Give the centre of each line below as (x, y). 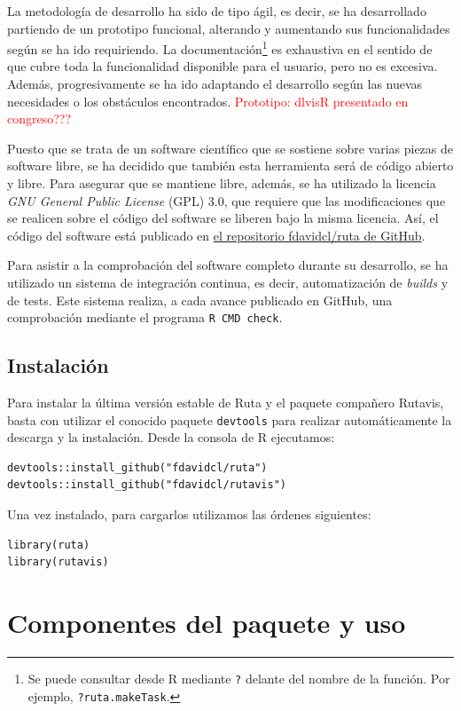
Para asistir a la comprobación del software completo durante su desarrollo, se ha (228, 265)
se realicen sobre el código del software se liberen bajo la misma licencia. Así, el (223, 218)
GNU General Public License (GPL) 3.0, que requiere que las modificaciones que (227, 200)
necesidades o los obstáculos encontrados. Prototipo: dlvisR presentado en (208, 101)
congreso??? (39, 118)
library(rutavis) (58, 562)
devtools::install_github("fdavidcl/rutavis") (147, 485)
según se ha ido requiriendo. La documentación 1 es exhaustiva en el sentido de (220, 47)
